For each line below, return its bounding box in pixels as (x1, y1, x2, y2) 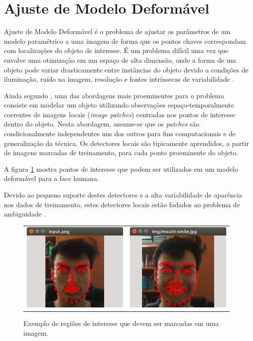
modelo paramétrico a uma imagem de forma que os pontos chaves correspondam (4, 36, 246, 46)
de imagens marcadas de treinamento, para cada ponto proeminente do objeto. (4, 147, 238, 158)
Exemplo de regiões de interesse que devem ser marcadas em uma (23, 318, 219, 328)
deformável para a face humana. (4, 173, 99, 183)
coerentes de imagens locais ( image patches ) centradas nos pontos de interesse (4, 109, 235, 119)
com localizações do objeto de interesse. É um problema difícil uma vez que (4, 45, 229, 55)
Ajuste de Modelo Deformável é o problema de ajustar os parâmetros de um (4, 26, 231, 36)
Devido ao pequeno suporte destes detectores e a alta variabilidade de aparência (4, 190, 242, 200)
